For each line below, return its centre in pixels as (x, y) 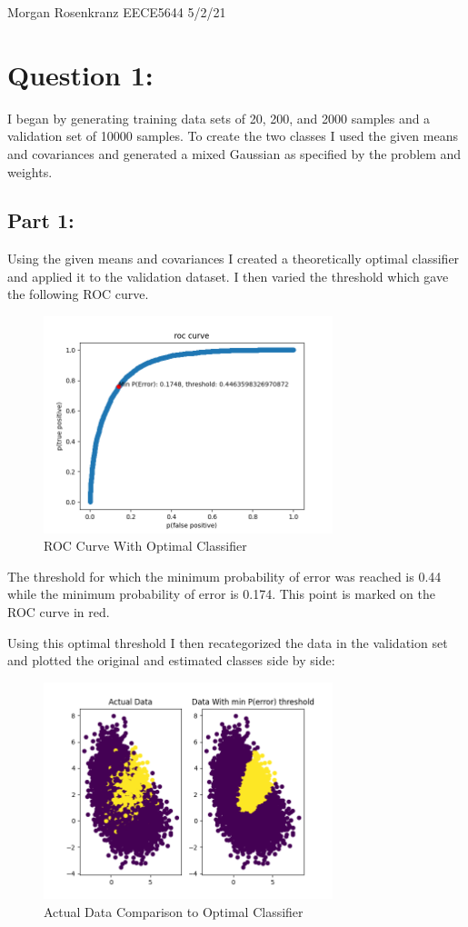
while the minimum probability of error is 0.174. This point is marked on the (222, 594)
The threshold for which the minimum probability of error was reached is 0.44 (224, 576)
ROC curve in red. (59, 611)
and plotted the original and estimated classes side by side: (171, 660)
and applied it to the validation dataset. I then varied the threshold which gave (228, 276)
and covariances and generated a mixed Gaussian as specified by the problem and (234, 153)
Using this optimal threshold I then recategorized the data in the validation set (228, 642)
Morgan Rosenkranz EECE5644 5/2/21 (117, 12)
